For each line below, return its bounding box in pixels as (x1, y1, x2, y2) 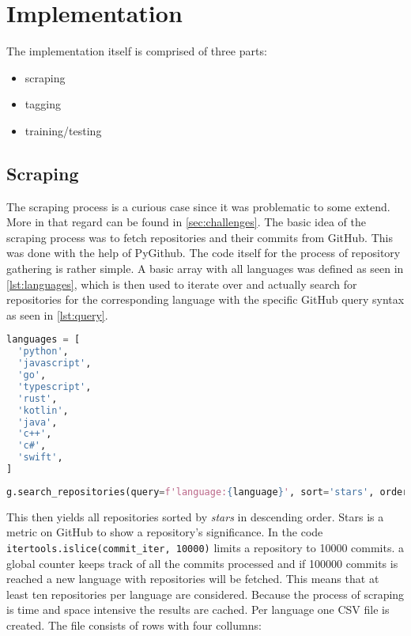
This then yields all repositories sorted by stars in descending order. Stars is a (6, 508, 384, 524)
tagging (25, 96, 61, 112)
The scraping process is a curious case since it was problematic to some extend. (6, 198, 390, 214)
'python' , (17, 346, 69, 358)
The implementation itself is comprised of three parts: (6, 43, 267, 59)
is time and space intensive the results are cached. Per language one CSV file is (6, 601, 390, 618)
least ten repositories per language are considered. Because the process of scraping (6, 585, 405, 602)
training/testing (25, 122, 102, 138)
